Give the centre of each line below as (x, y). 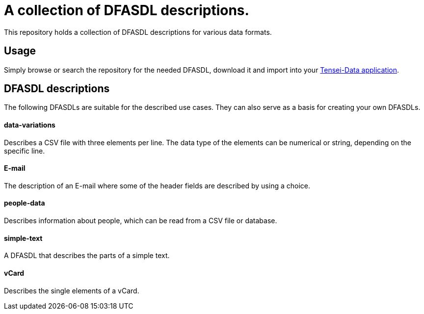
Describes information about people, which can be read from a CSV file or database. (141, 221)
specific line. (25, 151)
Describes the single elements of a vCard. (72, 290)
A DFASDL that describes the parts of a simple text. (87, 256)
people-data (25, 203)
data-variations (30, 125)
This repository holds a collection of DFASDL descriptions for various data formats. (138, 32)
